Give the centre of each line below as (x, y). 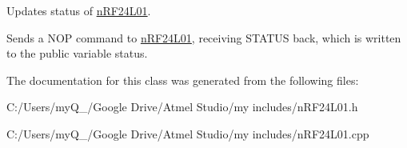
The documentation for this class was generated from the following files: (183, 80)
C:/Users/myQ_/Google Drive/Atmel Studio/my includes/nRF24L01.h (182, 107)
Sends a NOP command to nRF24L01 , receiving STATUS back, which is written (204, 37)
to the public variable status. (77, 53)
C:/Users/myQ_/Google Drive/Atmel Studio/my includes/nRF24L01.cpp (188, 133)
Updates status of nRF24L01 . (79, 10)
